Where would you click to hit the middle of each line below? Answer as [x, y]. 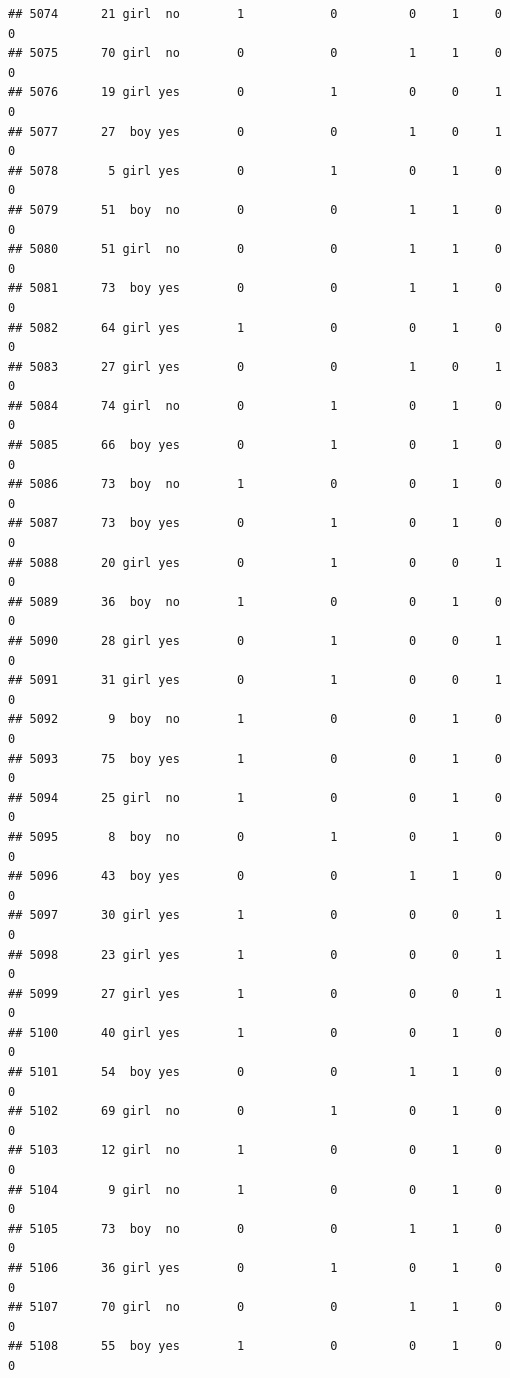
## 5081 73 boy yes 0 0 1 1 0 [255, 288]
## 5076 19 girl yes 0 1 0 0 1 [255, 92]
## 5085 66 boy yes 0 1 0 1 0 [255, 445]
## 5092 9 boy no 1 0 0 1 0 [255, 719]
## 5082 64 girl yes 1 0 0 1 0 [255, 327]
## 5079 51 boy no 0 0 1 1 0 [255, 209]
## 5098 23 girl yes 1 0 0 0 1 [255, 954]
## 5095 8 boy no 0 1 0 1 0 [255, 836]
